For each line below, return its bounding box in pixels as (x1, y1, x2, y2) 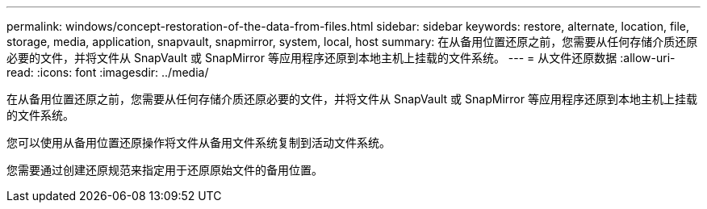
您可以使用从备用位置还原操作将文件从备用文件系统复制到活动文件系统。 (6, 136, 391, 149)
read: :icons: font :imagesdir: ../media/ (6, 65, 209, 79)
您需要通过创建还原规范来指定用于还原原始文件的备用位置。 (6, 163, 323, 177)
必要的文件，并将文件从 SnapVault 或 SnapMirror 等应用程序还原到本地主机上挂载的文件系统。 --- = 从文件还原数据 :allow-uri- (6, 51, 676, 65)
